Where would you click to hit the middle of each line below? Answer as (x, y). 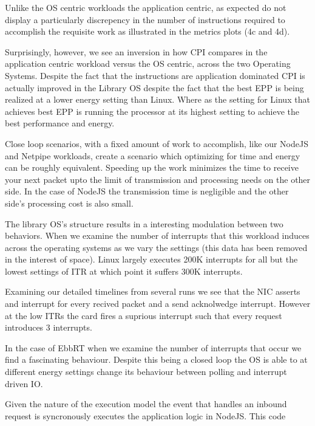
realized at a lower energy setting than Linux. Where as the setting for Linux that (157, 99)
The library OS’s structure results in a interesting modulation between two (144, 223)
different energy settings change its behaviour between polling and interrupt (146, 372)
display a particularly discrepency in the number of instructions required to (145, 19)
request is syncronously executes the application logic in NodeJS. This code (145, 415)
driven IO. (24, 383)
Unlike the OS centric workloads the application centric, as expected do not (146, 7)
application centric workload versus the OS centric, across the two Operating (148, 64)
